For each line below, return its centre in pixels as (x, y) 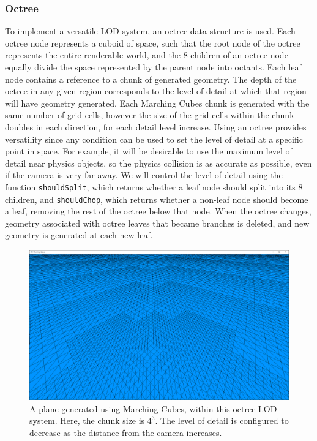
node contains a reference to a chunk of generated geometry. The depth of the (151, 79)
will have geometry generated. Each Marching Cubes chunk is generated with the (157, 103)
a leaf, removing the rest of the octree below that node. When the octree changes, (158, 211)
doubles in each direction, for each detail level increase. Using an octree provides (156, 126)
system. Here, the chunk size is (87, 420)
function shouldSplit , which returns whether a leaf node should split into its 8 (154, 187)
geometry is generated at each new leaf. (79, 235)
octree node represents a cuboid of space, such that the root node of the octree (153, 43)
